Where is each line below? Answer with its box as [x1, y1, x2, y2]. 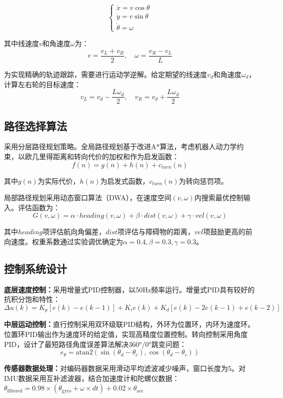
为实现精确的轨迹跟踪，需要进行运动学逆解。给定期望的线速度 [4, 69, 207, 79]
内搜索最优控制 [194, 192, 243, 203]
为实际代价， [37, 175, 80, 186]
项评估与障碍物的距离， [117, 226, 194, 237]
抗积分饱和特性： [4, 294, 60, 304]
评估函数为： [17, 202, 60, 212]
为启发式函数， [100, 175, 149, 186]
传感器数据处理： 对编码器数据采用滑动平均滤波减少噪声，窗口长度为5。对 [4, 363, 245, 373]
